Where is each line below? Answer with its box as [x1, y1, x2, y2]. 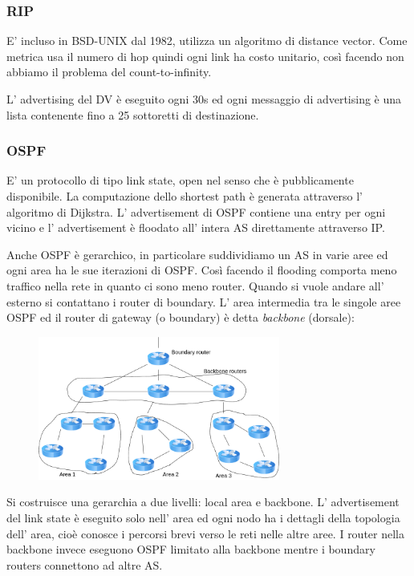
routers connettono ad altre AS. [6, 556, 163, 573]
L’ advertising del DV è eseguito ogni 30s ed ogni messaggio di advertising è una [6, 91, 402, 107]
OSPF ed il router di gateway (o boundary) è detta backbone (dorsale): [6, 309, 355, 326]
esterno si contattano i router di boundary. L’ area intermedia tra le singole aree [6, 293, 401, 310]
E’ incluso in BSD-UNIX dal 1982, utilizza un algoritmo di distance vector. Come [6, 32, 408, 49]
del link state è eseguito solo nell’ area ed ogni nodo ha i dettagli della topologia [6, 509, 400, 526]
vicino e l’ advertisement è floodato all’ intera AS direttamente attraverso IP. [6, 219, 385, 236]
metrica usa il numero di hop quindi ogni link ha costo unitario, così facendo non [6, 47, 404, 64]
